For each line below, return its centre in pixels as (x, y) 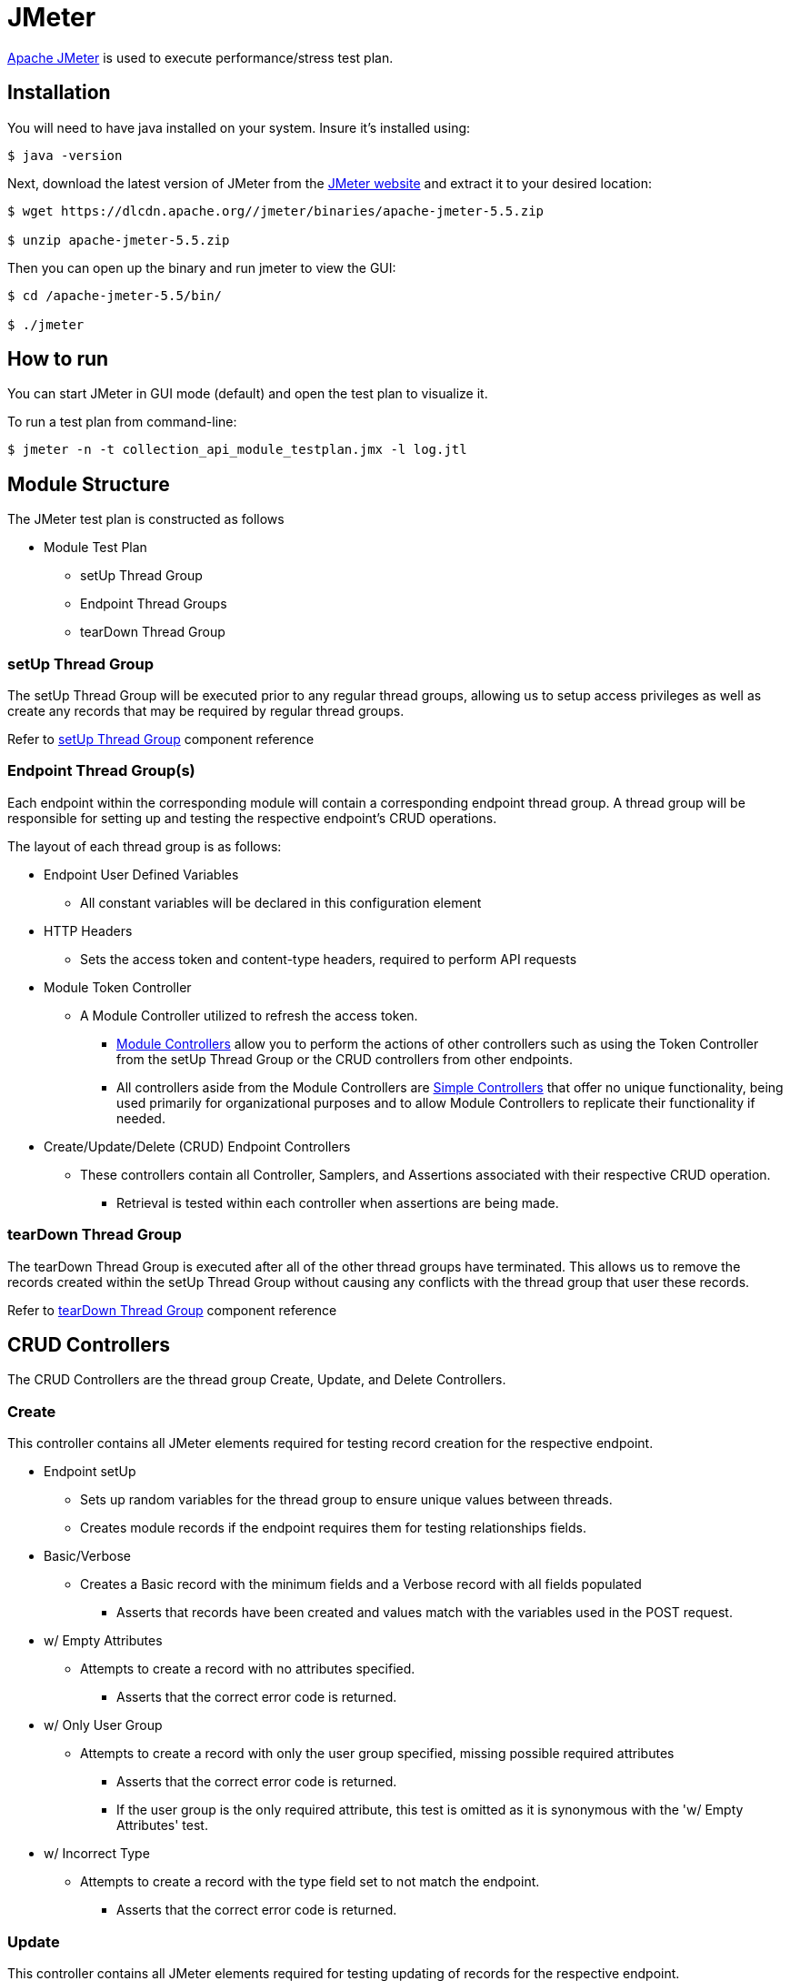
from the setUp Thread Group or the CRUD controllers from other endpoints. (345, 1059)
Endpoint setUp (90, 1472)
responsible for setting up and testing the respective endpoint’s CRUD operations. (252, 818)
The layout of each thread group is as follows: (145, 846)
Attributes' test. (162, 1825)
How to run (58, 359)
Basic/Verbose (87, 1556)
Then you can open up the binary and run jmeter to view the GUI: (202, 267)
